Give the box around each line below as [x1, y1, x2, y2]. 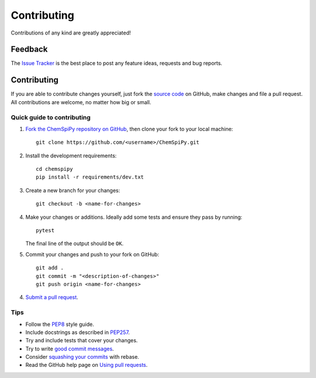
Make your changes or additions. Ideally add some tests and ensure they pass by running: [25, 214, 243, 221]
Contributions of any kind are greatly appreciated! [11, 29, 131, 36]
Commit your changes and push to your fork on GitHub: [25, 250, 159, 257]
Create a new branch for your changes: [25, 187, 120, 194]
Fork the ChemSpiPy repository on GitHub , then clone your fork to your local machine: [25, 125, 233, 132]
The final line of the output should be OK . [25, 240, 124, 247]
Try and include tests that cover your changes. [25, 337, 138, 344]
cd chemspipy [36, 166, 73, 173]
